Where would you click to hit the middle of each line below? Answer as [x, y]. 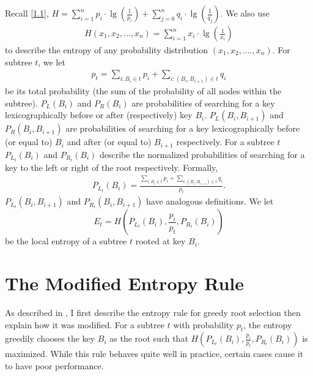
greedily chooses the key [50, 338]
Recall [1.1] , [27, 13]
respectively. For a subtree [225, 142]
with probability [204, 324]
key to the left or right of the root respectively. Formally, [112, 167]
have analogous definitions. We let [210, 201]
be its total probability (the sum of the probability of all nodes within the [143, 91]
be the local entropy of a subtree [66, 241]
